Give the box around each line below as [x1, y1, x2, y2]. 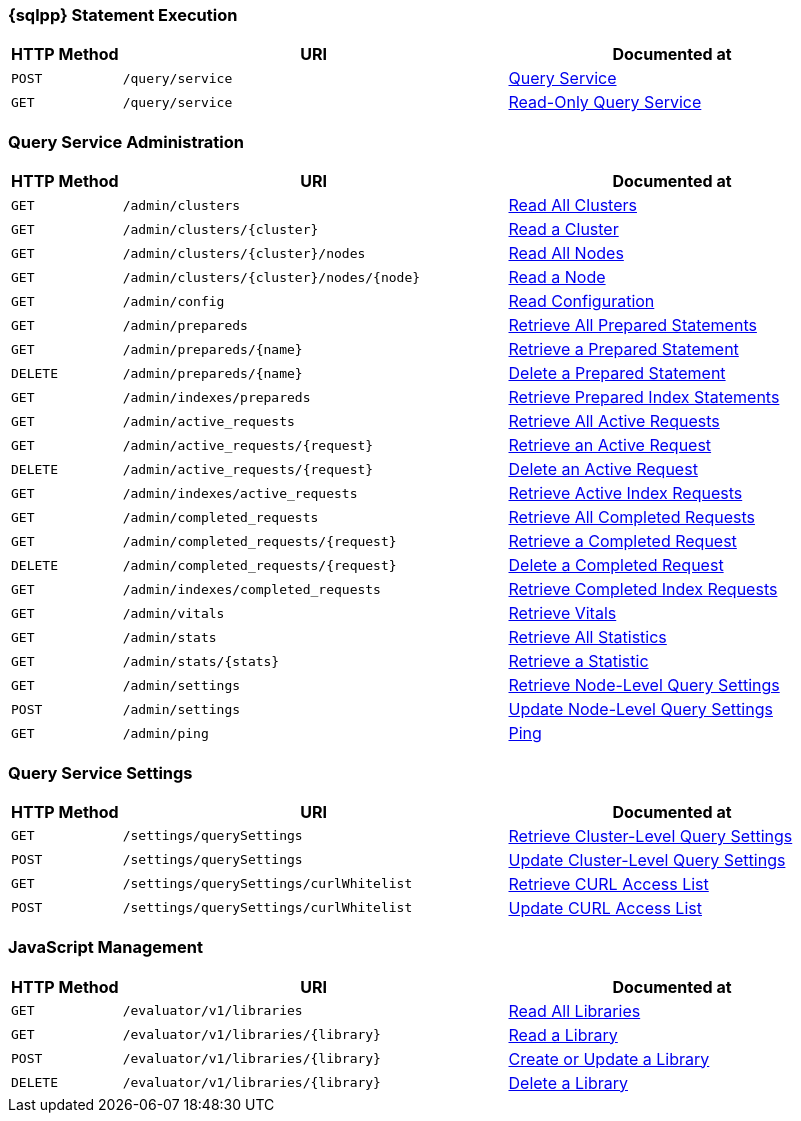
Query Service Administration [8, 131, 245, 152]
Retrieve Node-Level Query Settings [508, 675, 780, 696]
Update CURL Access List [508, 897, 702, 918]
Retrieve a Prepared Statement [508, 339, 739, 360]
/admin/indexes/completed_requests [122, 581, 381, 597]
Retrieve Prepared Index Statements [508, 387, 780, 408]
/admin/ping [122, 725, 209, 741]
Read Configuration [508, 291, 655, 312]
